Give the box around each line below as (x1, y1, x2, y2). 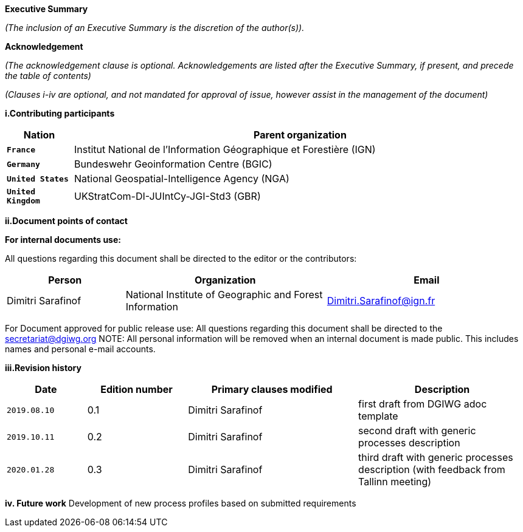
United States (7, 174, 69, 183)
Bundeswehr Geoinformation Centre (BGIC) (74, 158, 272, 170)
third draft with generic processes (358, 451, 513, 463)
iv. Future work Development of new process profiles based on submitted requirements (5, 498, 356, 508)
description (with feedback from (358, 463, 505, 476)
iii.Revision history (5, 363, 81, 373)
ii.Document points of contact (5, 216, 128, 226)
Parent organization (254, 129, 347, 141)
